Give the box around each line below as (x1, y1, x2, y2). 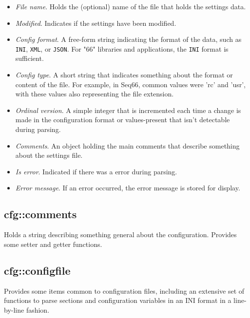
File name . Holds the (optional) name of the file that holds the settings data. (15, 1, 246, 11)
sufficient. (15, 53, 44, 63)
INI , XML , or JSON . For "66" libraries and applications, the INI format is (15, 43, 229, 54)
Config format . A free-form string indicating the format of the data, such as (15, 34, 242, 44)
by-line (4, 304, 24, 315)
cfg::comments (4, 206, 77, 222)
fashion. (26, 304, 50, 315)
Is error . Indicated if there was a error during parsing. (15, 166, 177, 176)
